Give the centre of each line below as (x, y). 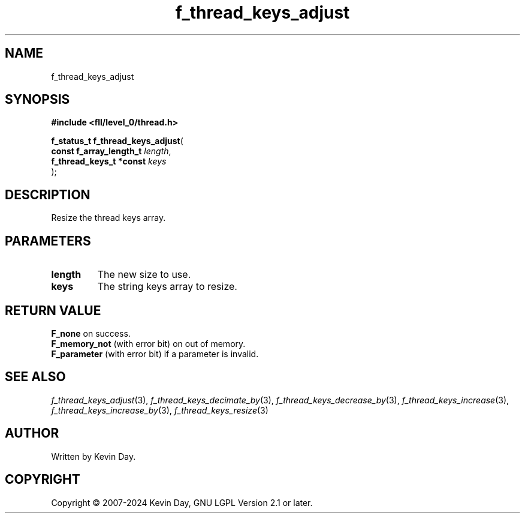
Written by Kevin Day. (93, 456)
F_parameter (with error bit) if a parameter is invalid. (155, 354)
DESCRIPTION (48, 194)
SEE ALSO (35, 377)
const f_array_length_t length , (111, 151)
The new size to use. (144, 275)
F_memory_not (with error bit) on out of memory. (148, 343)
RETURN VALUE (53, 310)
